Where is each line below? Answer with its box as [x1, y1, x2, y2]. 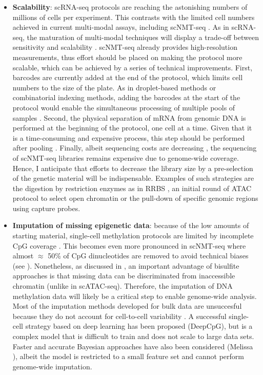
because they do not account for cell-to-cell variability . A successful [12, 310, 227, 321]
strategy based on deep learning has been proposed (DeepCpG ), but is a [25, 321, 253, 331]
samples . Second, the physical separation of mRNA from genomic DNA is [12, 112, 246, 123]
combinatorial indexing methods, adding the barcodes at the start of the [12, 92, 240, 103]
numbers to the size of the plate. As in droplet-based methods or [12, 82, 216, 92]
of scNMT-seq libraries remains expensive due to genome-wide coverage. [12, 152, 239, 163]
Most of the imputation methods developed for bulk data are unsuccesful [12, 301, 242, 311]
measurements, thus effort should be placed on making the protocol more [12, 51, 242, 62]
